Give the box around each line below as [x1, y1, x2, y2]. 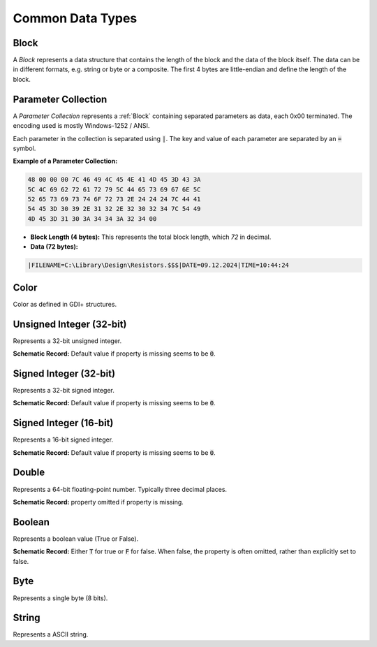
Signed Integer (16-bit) [13, 417, 114, 429]
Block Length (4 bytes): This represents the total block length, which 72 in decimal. [30, 233, 272, 241]
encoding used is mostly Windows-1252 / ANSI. [13, 122, 150, 130]
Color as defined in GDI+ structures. [13, 300, 117, 308]
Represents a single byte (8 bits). [13, 594, 108, 602]
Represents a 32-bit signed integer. [13, 386, 114, 394]
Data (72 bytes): [30, 242, 78, 251]
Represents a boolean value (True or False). [13, 535, 139, 543]
